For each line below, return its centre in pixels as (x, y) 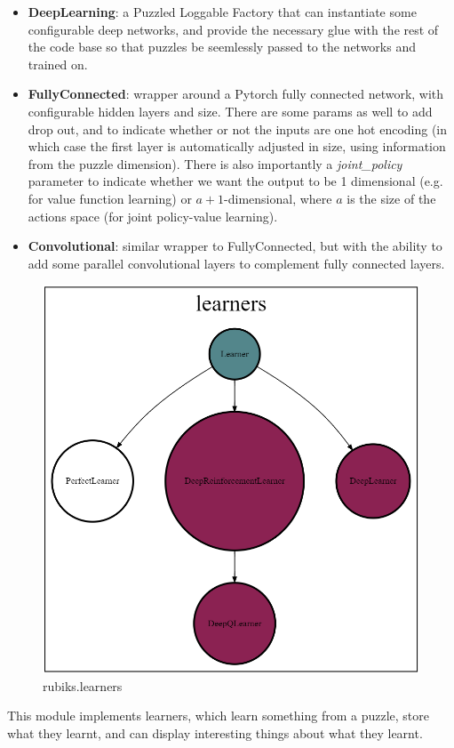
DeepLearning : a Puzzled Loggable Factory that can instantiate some (222, 12)
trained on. (58, 64)
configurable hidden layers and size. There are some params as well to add (230, 111)
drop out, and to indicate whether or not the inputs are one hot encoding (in (238, 129)
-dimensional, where (278, 198)
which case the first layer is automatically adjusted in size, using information (237, 146)
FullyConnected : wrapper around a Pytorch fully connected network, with (236, 94)
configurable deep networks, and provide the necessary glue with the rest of (233, 29)
